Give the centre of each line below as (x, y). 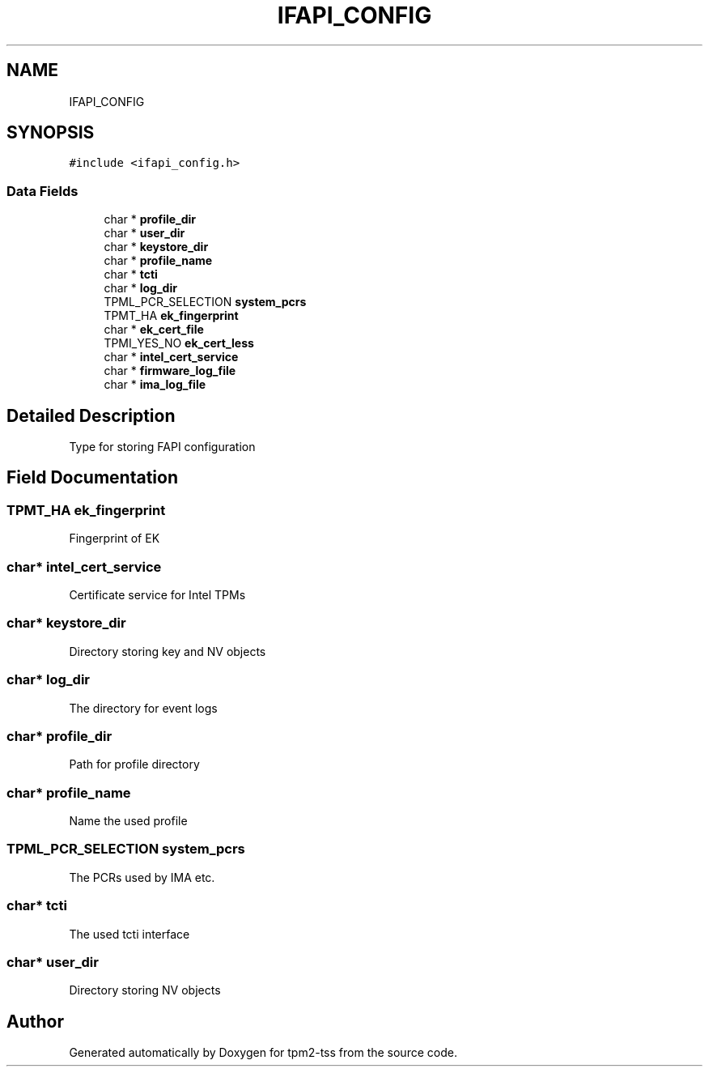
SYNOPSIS (51, 133)
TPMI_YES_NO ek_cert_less (179, 343)
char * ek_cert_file (154, 330)
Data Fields (42, 191)
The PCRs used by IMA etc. (142, 877)
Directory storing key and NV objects (168, 651)
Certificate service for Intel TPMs (157, 595)
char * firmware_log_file (170, 371)
